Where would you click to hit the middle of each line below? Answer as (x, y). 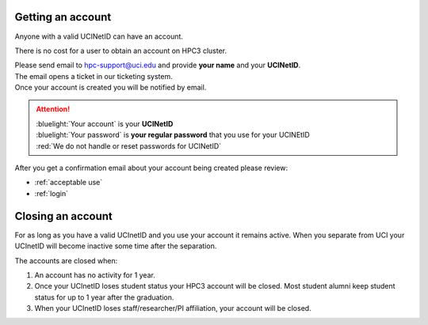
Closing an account (63, 216)
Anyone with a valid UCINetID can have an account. (99, 36)
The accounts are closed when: (66, 260)
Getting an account (63, 17)
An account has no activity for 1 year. (95, 275)
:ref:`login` (52, 193)
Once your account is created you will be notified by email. (111, 88)
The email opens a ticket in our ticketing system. (94, 76)
